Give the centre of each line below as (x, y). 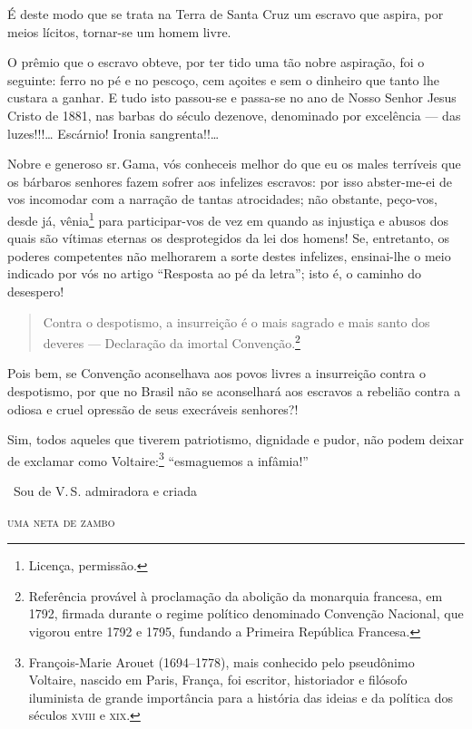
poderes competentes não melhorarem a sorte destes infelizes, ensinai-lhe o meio (229, 255)
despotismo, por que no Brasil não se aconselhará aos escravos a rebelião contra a (234, 391)
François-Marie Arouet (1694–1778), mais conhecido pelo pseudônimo (221, 661)
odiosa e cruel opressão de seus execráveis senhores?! (153, 408)
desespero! (36, 291)
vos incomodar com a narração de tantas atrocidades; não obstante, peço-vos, (222, 199)
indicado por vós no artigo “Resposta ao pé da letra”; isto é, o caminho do (214, 273)
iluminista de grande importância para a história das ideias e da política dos (241, 697)
